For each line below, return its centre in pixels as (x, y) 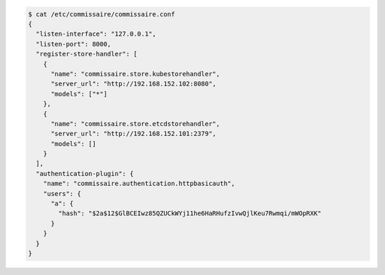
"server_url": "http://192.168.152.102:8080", (134, 84)
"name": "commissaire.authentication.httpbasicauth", (139, 184)
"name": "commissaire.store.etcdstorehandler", (135, 124)
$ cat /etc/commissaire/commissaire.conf (102, 14)
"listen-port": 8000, (74, 44)
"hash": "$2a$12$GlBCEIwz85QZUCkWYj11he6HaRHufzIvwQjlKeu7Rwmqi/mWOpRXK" (190, 213)
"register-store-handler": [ (87, 54)
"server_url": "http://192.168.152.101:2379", (134, 134)
